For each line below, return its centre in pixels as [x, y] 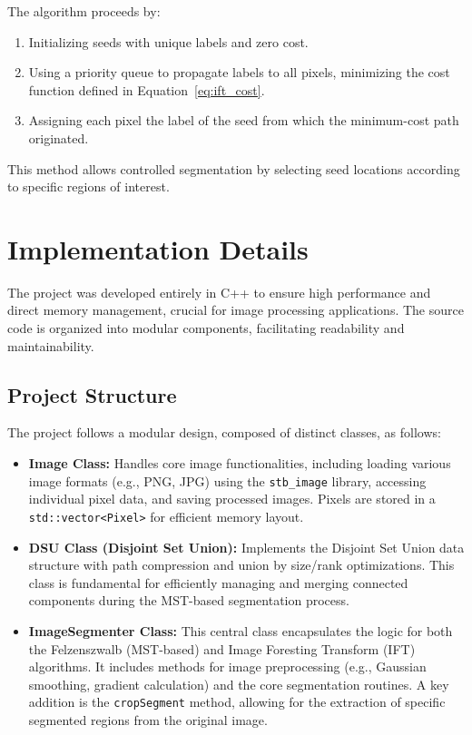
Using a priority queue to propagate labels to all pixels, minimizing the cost [239, 72]
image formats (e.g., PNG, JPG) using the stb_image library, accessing [227, 480]
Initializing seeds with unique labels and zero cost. [168, 41]
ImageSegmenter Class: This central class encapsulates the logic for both [241, 630]
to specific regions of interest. [88, 186]
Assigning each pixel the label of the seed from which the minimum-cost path [244, 120]
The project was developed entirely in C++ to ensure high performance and [219, 292]
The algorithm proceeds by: [84, 11]
